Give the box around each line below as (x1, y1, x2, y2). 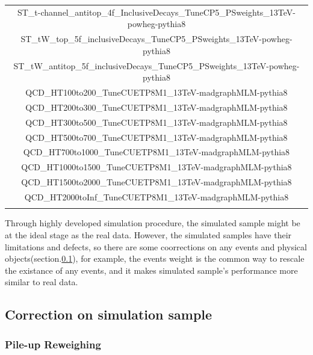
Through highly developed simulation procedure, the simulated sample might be (5, 217, 300, 229)
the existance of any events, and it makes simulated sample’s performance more (5, 264, 298, 276)
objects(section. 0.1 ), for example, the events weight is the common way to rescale (5, 252, 305, 265)
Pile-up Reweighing (5, 336, 101, 351)
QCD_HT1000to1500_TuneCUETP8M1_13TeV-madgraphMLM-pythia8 (21, 161, 292, 173)
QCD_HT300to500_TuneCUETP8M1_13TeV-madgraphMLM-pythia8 (25, 116, 288, 128)
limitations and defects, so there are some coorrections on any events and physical (5, 240, 307, 253)
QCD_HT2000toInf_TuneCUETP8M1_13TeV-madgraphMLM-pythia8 (24, 190, 289, 203)
